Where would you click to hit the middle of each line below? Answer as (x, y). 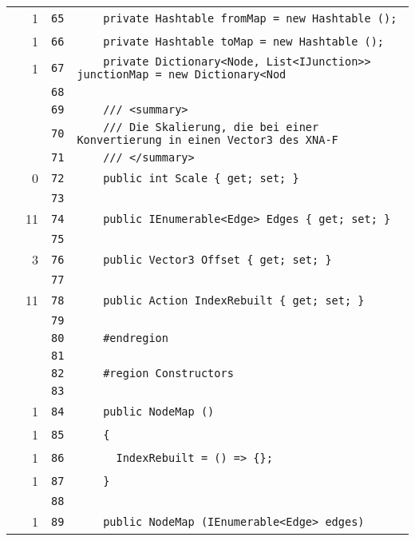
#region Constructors (168, 373)
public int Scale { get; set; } (201, 178)
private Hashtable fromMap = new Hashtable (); (250, 18)
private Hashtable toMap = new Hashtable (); (244, 41)
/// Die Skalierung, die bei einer (211, 127)
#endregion (136, 338)
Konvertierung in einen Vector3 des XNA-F (207, 140)
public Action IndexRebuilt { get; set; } (234, 300)
